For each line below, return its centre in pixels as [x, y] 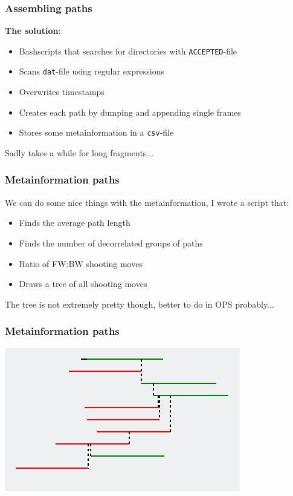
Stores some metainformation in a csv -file [96, 132]
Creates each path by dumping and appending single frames [130, 112]
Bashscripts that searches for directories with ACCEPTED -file [128, 51]
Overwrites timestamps [62, 92]
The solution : [33, 31]
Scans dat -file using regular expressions [92, 71]
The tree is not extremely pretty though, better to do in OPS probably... [140, 304]
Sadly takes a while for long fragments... [79, 152]
